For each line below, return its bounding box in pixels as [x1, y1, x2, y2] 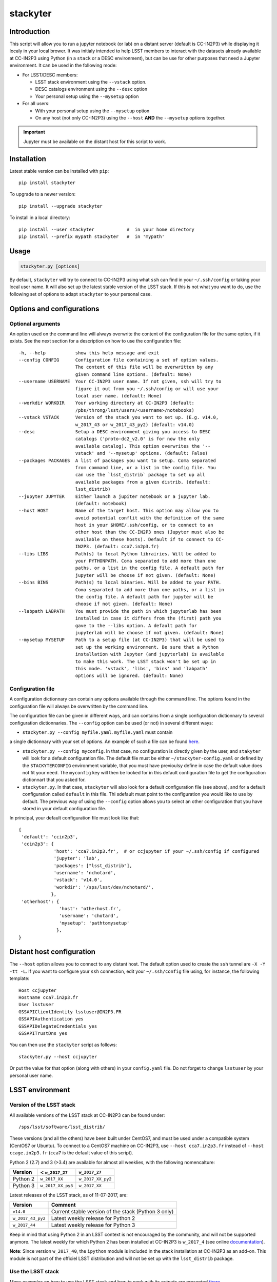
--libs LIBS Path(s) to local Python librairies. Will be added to [18, 551, 216, 556]
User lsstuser [18, 1001, 54, 1008]
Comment [51, 1201, 76, 1209]
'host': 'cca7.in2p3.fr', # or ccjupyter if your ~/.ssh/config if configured [53, 848, 260, 854]
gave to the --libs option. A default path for [75, 623, 197, 628]
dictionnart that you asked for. [22, 777, 86, 783]
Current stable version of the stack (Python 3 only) [51, 1208, 174, 1215]
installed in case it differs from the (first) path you [75, 615, 222, 622]
